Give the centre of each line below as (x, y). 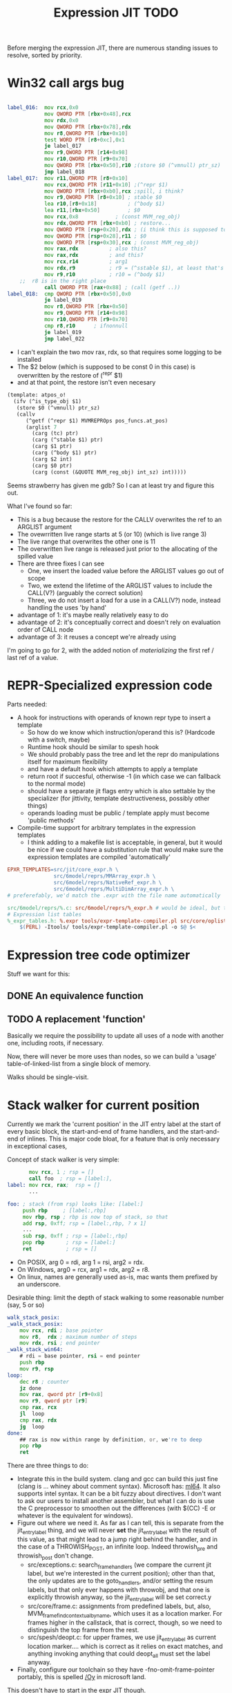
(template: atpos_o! (37, 395)
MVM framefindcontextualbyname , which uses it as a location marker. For (125, 1614)
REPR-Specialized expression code (110, 685)
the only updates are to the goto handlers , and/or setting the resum (120, 1581)
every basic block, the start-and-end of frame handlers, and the (98, 1132)
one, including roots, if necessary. (56, 1043)
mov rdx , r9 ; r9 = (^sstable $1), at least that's (134, 268)
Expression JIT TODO (116, 13)
